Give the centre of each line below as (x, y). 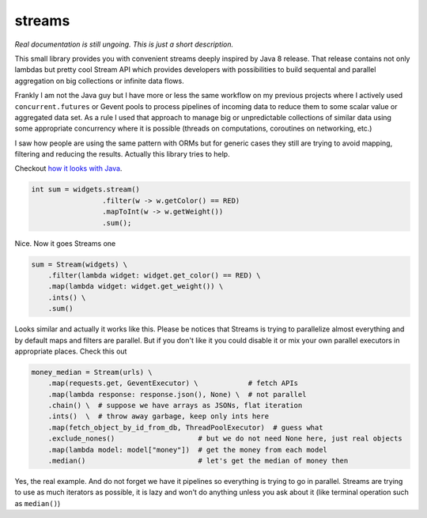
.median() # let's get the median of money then (198, 461)
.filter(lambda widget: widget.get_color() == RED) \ (154, 275)
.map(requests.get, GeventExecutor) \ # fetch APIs (173, 383)
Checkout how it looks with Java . (68, 168)
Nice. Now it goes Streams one (65, 243)
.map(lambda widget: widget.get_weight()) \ (136, 286)
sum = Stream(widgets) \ (79, 264)
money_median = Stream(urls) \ (92, 372)
